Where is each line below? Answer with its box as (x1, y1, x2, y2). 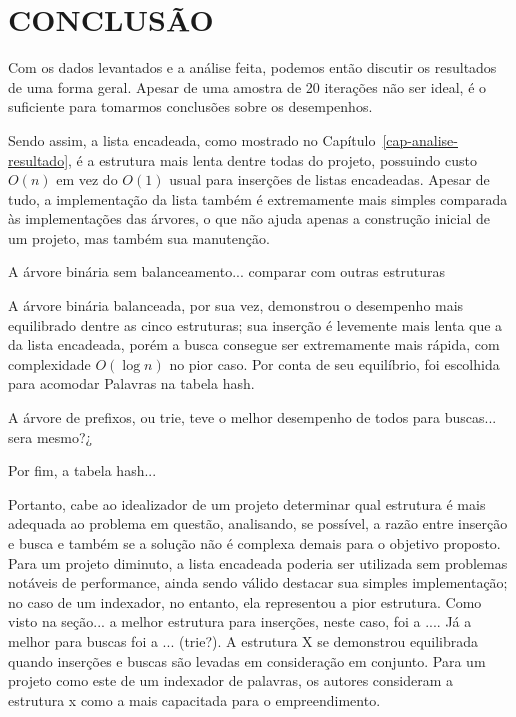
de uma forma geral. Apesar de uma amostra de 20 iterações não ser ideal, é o (8, 76, 487, 97)
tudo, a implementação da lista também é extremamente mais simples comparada (8, 188, 508, 209)
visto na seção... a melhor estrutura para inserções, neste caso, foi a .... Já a (8, 611, 472, 632)
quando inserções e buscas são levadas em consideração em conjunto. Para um (8, 650, 486, 671)
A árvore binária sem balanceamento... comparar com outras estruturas (8, 261, 445, 282)
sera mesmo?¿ (8, 426, 93, 447)
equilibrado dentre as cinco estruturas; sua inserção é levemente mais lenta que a (8, 314, 503, 335)
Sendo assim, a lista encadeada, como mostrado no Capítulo (8, 129, 376, 150)
